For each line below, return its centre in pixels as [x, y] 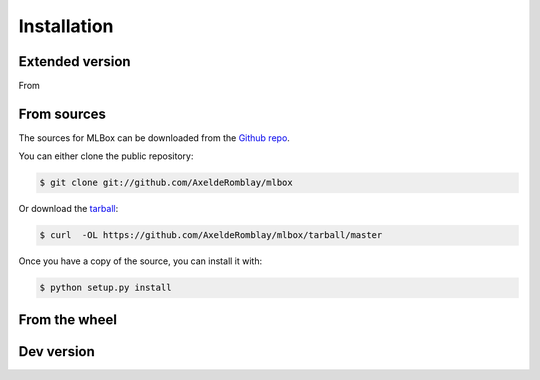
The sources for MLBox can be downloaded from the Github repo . [154, 137]
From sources [62, 113]
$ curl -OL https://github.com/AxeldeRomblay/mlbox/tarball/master [211, 235]
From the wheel [67, 319]
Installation [66, 26]
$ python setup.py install [105, 288]
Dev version [56, 351]
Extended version [74, 61]
